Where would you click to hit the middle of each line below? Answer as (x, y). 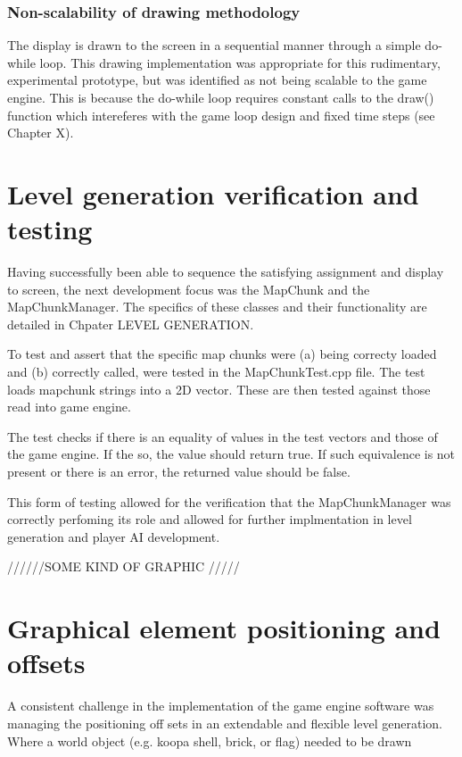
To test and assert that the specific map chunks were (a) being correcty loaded (222, 354)
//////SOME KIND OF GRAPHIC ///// (124, 566)
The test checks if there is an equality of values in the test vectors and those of (223, 436)
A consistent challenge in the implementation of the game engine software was (221, 706)
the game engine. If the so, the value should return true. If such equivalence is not (231, 454)
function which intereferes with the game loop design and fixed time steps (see (221, 115)
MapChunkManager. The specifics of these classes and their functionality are (217, 307)
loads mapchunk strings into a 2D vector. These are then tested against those (219, 389)
